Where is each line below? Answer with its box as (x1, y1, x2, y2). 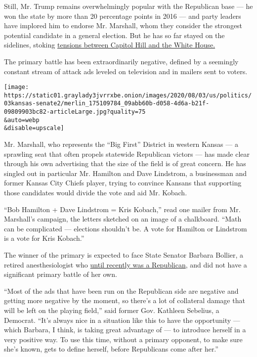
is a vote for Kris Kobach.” (4, 233, 85, 243)
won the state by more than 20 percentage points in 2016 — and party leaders (4, 10, 241, 21)
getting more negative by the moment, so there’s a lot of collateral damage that (4, 295, 245, 306)
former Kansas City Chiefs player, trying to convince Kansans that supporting (4, 178, 242, 188)
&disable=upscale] (4, 125, 64, 132)
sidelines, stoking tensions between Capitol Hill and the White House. (4, 40, 215, 50)
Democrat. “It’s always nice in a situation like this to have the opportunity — (4, 314, 240, 325)
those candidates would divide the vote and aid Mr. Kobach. (4, 187, 187, 198)
